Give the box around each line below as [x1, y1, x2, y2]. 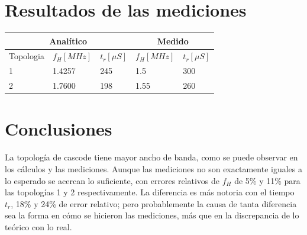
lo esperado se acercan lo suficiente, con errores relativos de [5, 174, 220, 186]
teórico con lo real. [5, 220, 72, 233]
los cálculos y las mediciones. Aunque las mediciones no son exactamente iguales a [5, 162, 302, 175]
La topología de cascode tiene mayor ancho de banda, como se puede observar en [5, 151, 298, 163]
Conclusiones [5, 117, 112, 141]
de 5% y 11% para [234, 174, 300, 186]
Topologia [9, 50, 44, 62]
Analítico [49, 34, 87, 47]
